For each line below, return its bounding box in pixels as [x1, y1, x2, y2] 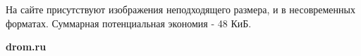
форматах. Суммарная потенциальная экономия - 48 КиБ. [6, 15, 252, 30]
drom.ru [6, 39, 47, 54]
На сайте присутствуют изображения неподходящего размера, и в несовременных [6, 2, 355, 16]
